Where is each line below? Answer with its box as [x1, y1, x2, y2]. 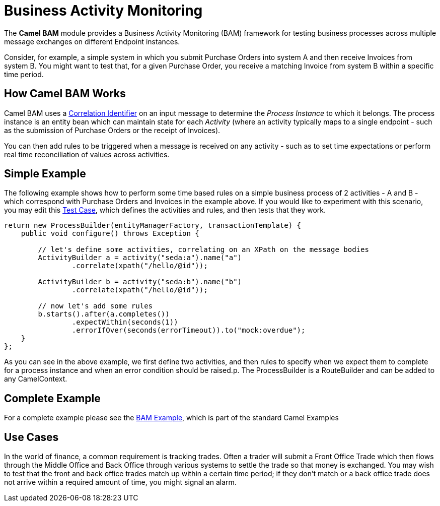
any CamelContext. [4, 374, 67, 384]
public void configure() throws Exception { [21, 229, 199, 238]
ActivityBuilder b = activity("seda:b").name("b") [38, 278, 242, 286]
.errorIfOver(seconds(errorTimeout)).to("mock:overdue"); [71, 326, 306, 335]
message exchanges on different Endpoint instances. [4, 37, 180, 46]
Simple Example [4, 167, 86, 180]
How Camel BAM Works [4, 87, 126, 100]
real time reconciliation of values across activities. [4, 150, 170, 159]
